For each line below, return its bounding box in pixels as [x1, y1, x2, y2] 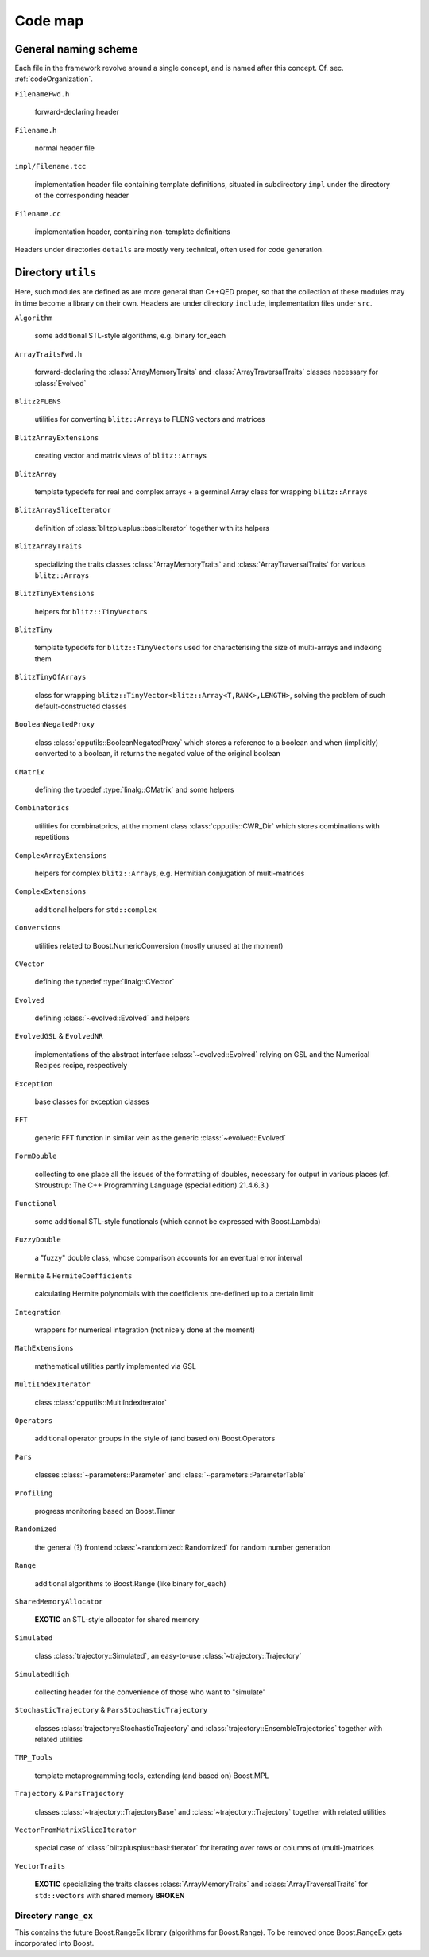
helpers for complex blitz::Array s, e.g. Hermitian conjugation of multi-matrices [34, 868, 305, 878]
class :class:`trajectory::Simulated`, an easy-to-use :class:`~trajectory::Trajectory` [34, 1651, 302, 1661]
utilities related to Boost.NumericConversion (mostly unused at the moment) [34, 941, 284, 950]
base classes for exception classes [34, 1097, 150, 1106]
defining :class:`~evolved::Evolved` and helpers [34, 1013, 190, 1023]
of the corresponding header [34, 191, 129, 201]
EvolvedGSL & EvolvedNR [14, 1031, 103, 1041]
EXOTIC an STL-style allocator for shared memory [34, 1615, 199, 1624]
